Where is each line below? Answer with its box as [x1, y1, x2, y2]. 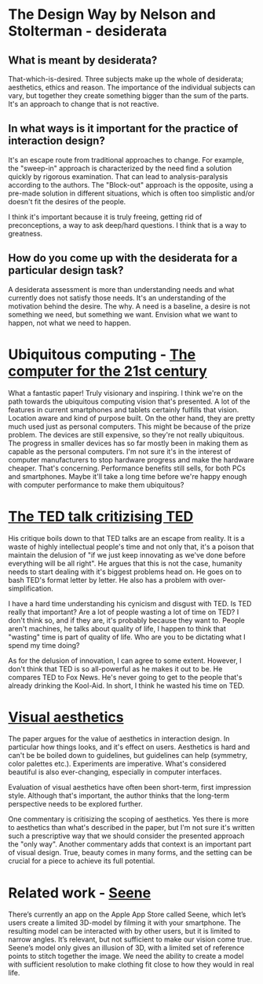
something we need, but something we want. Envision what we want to [8, 309, 238, 319]
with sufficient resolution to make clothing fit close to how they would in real [8, 960, 254, 969]
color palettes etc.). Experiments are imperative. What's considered [8, 759, 227, 769]
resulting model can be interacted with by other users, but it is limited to [8, 927, 241, 936]
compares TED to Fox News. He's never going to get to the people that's [8, 672, 243, 682]
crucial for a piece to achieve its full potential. [8, 856, 155, 865]
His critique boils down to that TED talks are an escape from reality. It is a [8, 533, 245, 543]
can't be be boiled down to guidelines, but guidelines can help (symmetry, [8, 751, 248, 760]
